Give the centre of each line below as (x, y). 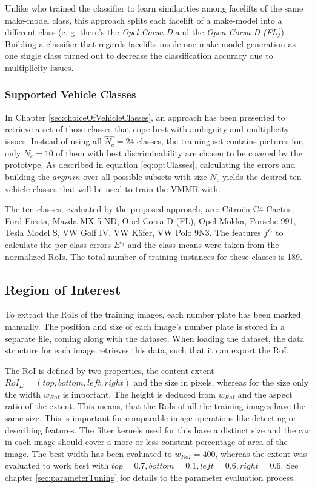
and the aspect (265, 394)
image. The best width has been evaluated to (88, 453)
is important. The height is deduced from (139, 394)
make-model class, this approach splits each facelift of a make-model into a (144, 20)
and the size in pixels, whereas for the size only (221, 382)
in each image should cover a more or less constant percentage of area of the (146, 442)
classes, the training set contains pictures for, (220, 141)
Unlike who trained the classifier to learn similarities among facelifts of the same (154, 8)
